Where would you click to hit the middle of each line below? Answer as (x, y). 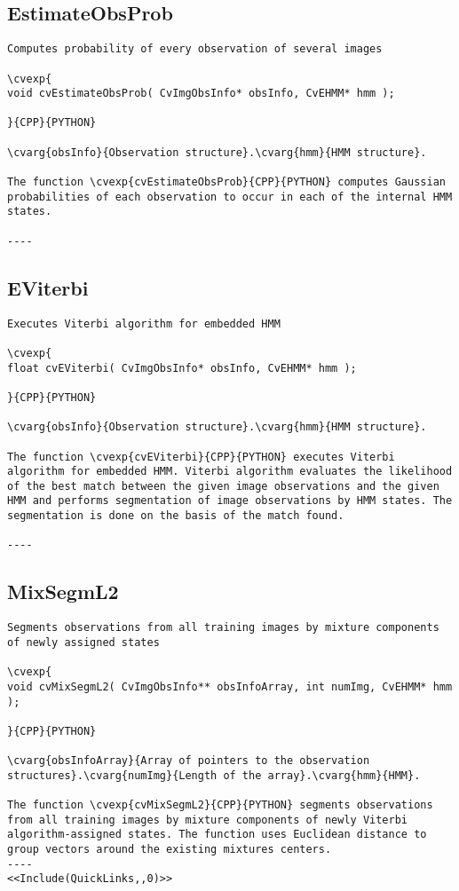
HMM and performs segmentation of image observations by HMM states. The (230, 501)
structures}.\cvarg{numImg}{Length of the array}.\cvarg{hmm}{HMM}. (214, 775)
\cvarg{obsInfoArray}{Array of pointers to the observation (189, 761)
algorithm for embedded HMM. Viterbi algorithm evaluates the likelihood (230, 472)
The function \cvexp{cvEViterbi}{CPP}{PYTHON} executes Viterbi (201, 457)
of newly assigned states (83, 642)
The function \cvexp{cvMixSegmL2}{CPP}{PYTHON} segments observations (220, 805)
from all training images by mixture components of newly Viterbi (208, 820)
